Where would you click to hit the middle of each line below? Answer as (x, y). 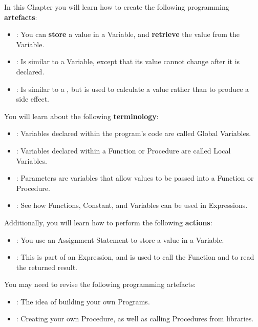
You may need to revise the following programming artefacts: (100, 284)
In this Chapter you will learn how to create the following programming (117, 7)
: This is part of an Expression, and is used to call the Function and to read (135, 257)
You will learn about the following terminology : (81, 116)
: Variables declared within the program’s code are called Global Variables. (134, 133)
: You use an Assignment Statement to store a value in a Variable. (120, 239)
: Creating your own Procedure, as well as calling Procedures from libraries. (135, 319)
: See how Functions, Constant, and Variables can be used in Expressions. (132, 205)
